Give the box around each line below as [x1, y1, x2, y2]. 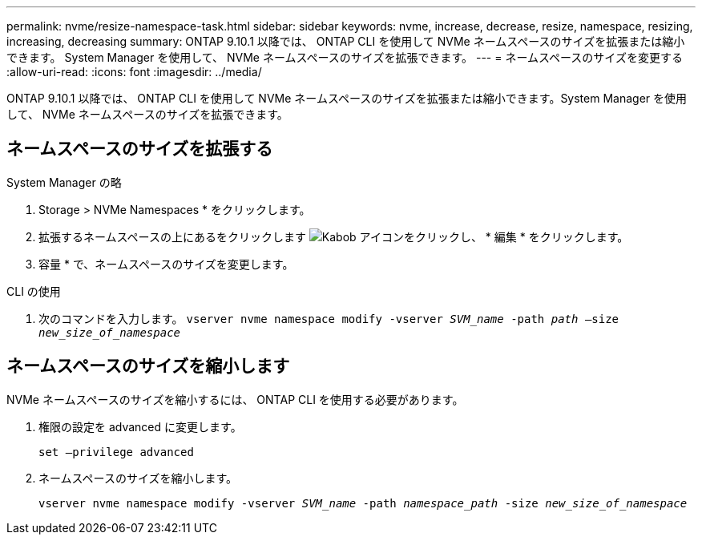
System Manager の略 [6, 175, 122, 189]
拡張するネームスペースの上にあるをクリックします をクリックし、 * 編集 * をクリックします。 [38, 229, 629, 244]
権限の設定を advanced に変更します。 [38, 419, 242, 434]
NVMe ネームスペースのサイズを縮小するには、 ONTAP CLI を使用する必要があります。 [6, 392, 464, 406]
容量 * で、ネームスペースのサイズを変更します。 [38, 256, 294, 271]
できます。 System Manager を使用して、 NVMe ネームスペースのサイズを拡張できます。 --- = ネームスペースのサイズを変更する [6, 50, 683, 64]
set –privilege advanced [38, 445, 194, 458]
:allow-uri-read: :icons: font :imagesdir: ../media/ [6, 65, 262, 79]
